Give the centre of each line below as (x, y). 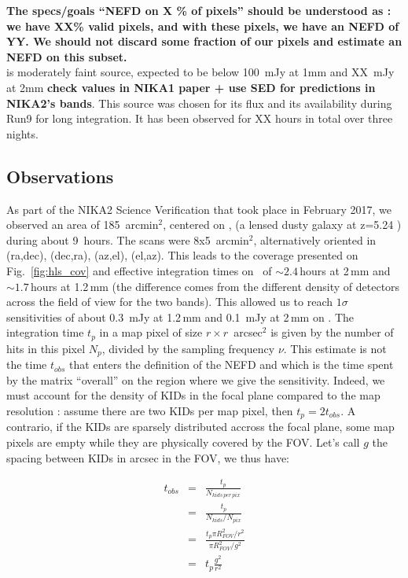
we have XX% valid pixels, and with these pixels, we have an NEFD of (203, 26)
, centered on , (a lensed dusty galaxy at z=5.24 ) (282, 225)
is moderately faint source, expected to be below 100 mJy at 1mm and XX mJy (200, 72)
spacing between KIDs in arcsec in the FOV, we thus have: (148, 457)
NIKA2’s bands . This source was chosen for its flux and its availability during (199, 103)
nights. (22, 133)
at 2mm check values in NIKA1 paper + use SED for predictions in (191, 87)
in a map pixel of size (151, 332)
